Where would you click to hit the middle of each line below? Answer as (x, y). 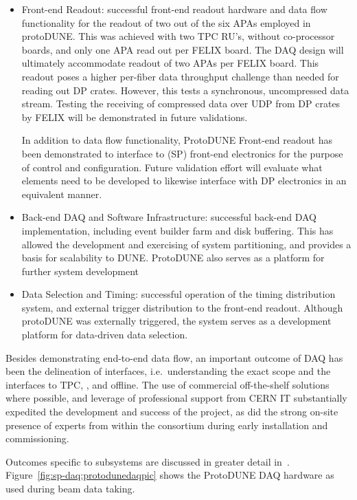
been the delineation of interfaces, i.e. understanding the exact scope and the (168, 371)
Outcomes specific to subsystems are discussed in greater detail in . (148, 461)
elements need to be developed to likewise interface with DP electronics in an (184, 181)
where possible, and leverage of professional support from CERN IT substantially (176, 398)
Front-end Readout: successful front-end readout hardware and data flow (174, 9)
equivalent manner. (62, 194)
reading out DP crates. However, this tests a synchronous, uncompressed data (185, 90)
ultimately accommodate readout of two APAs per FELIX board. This (170, 63)
